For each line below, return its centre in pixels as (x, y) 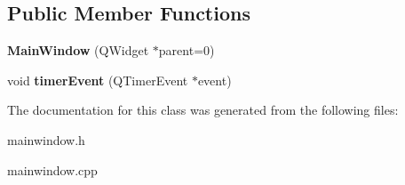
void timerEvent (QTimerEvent (98, 80)
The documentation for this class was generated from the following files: (203, 110)
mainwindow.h (46, 139)
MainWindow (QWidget (78, 50)
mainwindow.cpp (52, 169)
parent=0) (187, 50)
